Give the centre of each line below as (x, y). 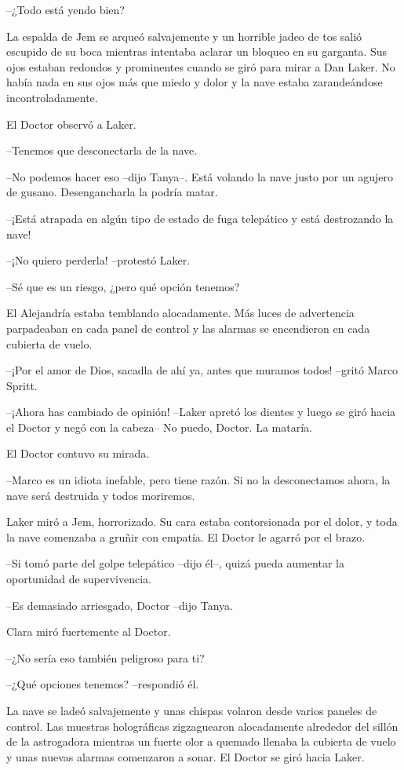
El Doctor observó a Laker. (71, 124)
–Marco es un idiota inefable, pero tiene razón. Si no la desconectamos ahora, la (198, 480)
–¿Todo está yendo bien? (66, 9)
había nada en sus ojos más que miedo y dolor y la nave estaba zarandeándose (195, 82)
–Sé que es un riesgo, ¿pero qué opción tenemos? (123, 286)
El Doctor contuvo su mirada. (78, 453)
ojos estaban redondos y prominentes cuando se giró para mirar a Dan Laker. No (201, 66)
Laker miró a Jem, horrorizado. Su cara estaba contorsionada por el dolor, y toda (202, 522)
